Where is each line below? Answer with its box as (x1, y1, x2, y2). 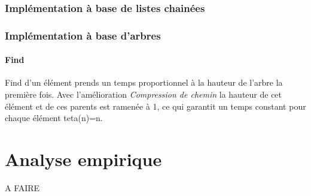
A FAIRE (5, 181, 40, 194)
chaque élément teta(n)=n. (5, 111, 103, 124)
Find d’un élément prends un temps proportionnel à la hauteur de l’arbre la (5, 76, 283, 89)
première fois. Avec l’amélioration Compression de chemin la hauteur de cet (5, 88, 282, 101)
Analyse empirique (5, 147, 162, 171)
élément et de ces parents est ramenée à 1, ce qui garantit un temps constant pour (5, 99, 306, 112)
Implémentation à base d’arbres (5, 28, 161, 43)
